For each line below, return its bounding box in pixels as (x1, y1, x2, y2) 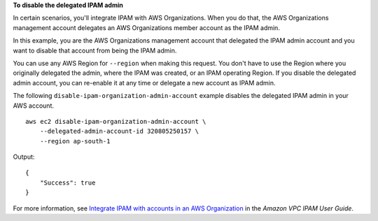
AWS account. (13, 101, 54, 110)
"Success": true (39, 178, 96, 187)
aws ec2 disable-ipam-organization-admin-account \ (25, 117, 206, 125)
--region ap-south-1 (39, 137, 111, 145)
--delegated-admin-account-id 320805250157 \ (39, 127, 199, 136)
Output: (13, 152, 35, 161)
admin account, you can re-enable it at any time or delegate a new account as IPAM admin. (13, 78, 276, 87)
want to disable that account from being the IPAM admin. (13, 46, 177, 55)
